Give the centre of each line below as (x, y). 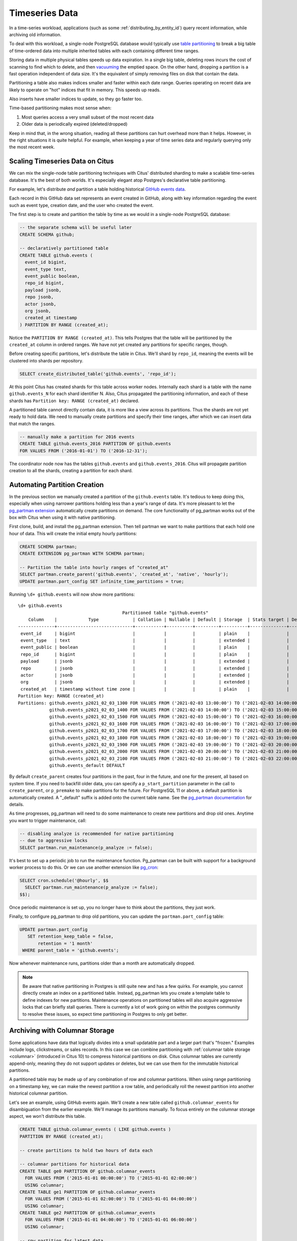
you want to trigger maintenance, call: (48, 820)
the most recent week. (32, 147)
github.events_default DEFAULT (87, 765)
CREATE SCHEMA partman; (49, 547)
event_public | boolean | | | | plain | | (155, 647)
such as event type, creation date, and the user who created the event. (81, 205)
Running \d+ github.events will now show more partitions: (72, 594)
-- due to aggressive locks (53, 841)
